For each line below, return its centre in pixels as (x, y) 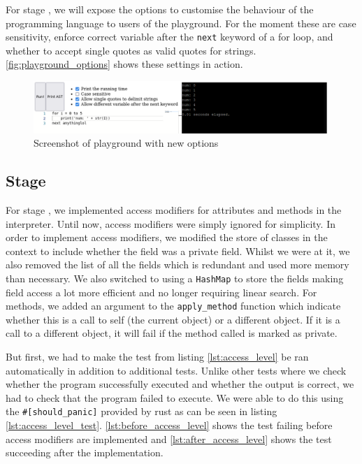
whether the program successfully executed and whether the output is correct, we (180, 384)
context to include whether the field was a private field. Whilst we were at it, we (178, 251)
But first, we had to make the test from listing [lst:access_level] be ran (157, 357)
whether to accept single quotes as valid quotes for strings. (131, 50)
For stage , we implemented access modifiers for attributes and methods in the (174, 209)
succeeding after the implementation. (85, 452)
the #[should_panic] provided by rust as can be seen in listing (142, 411)
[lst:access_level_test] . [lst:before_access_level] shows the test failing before (169, 425)
